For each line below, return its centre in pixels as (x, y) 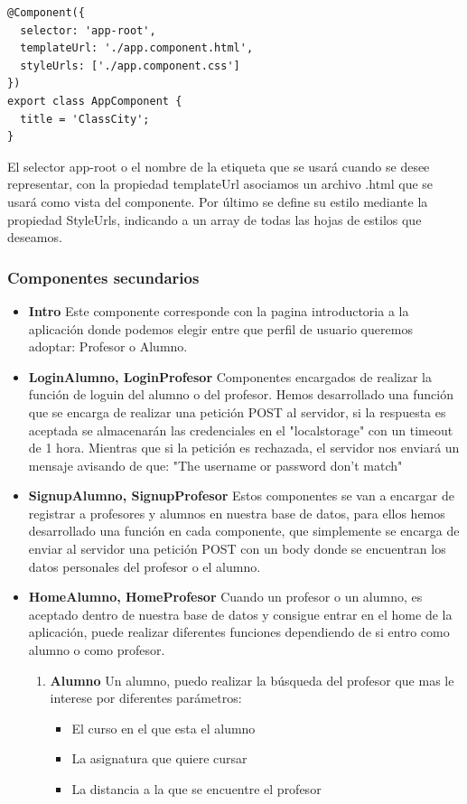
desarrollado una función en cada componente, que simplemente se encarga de (244, 531)
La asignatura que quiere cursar (159, 758)
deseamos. (35, 237)
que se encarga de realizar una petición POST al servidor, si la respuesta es (237, 411)
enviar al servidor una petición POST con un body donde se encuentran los (237, 549)
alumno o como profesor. (97, 650)
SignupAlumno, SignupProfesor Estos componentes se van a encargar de (241, 495)
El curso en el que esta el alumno (163, 728)
